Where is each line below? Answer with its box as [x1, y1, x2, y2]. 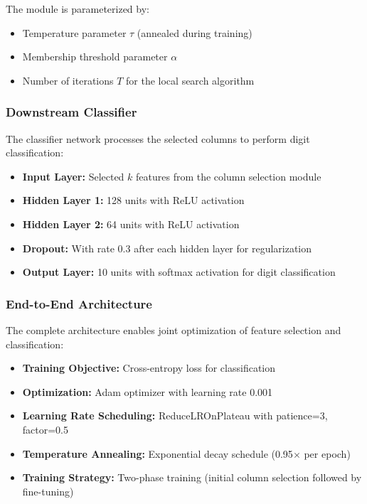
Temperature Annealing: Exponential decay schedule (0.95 [22, 446, 293, 461]
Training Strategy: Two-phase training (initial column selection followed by [22, 470, 362, 485]
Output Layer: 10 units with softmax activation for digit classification [22, 264, 336, 279]
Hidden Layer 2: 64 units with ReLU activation [22, 216, 240, 231]
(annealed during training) [137, 25, 252, 40]
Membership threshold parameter [22, 49, 168, 64]
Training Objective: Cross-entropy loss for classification [22, 360, 276, 375]
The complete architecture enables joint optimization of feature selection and [6, 322, 341, 337]
